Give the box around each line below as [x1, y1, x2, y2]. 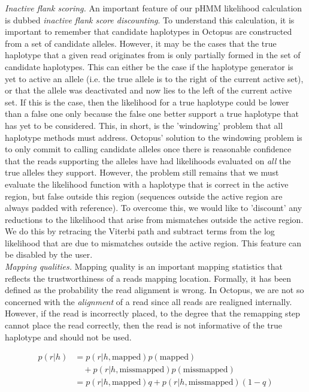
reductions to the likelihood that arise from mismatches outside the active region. [5, 213, 304, 225]
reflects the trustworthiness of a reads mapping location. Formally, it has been [5, 272, 292, 284]
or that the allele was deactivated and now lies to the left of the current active [5, 84, 292, 97]
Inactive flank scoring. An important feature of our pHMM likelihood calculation [5, 2, 302, 14]
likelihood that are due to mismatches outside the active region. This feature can [5, 236, 302, 249]
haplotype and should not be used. [5, 330, 132, 343]
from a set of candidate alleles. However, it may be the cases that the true [5, 37, 277, 49]
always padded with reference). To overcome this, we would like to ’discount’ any [5, 201, 302, 214]
